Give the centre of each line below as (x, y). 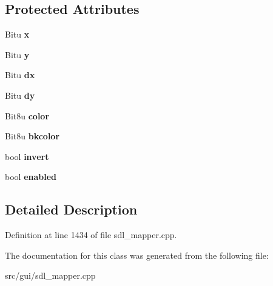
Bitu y (17, 54)
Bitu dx (20, 75)
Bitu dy (20, 95)
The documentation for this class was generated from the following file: (137, 255)
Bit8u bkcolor (32, 136)
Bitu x (17, 34)
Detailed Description (71, 209)
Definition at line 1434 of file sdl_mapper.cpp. (91, 235)
